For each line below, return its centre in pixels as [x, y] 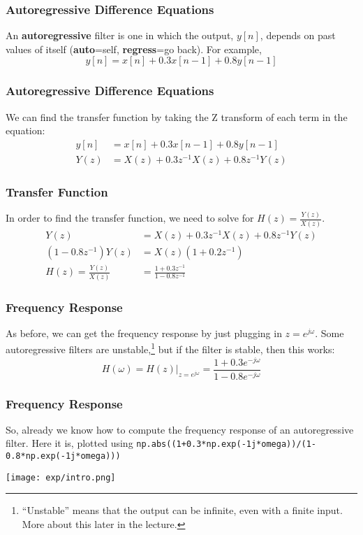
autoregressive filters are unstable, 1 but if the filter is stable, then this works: [170, 348]
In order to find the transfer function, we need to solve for [130, 218]
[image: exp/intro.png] [61, 477]
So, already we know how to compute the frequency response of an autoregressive [180, 429]
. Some [329, 333]
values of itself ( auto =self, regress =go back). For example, [134, 49]
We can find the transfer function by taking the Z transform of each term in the [177, 116]
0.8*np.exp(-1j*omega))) [63, 456]
